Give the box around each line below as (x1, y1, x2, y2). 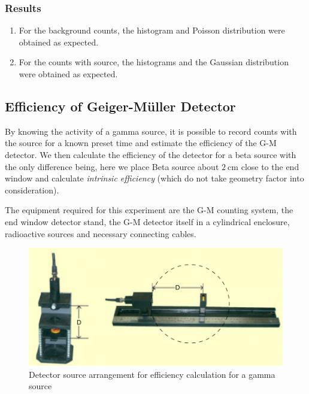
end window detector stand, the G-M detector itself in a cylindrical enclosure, (5, 215, 290, 228)
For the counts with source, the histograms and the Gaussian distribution (19, 56, 289, 68)
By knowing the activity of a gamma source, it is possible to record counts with (5, 125, 297, 137)
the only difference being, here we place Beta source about (5, 160, 219, 172)
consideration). (5, 183, 59, 196)
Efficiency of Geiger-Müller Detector (5, 96, 236, 115)
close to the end (241, 160, 299, 172)
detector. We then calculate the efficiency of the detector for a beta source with (5, 148, 296, 160)
